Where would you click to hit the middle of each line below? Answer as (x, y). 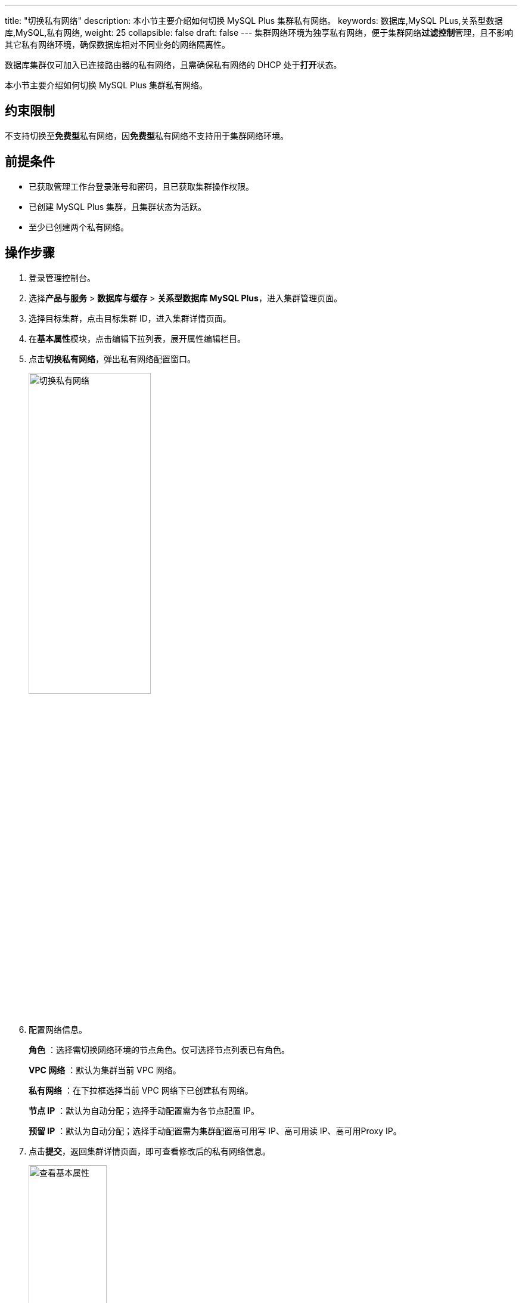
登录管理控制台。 (62, 277)
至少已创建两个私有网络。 (79, 227)
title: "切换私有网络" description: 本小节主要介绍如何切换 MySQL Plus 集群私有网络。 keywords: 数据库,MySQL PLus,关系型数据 (254, 21)
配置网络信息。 (58, 1029)
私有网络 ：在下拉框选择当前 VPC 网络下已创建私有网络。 (141, 1090)
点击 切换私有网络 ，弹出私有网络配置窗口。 (112, 359)
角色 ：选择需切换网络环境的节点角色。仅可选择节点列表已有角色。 (159, 1049)
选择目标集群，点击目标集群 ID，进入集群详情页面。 (130, 318)
